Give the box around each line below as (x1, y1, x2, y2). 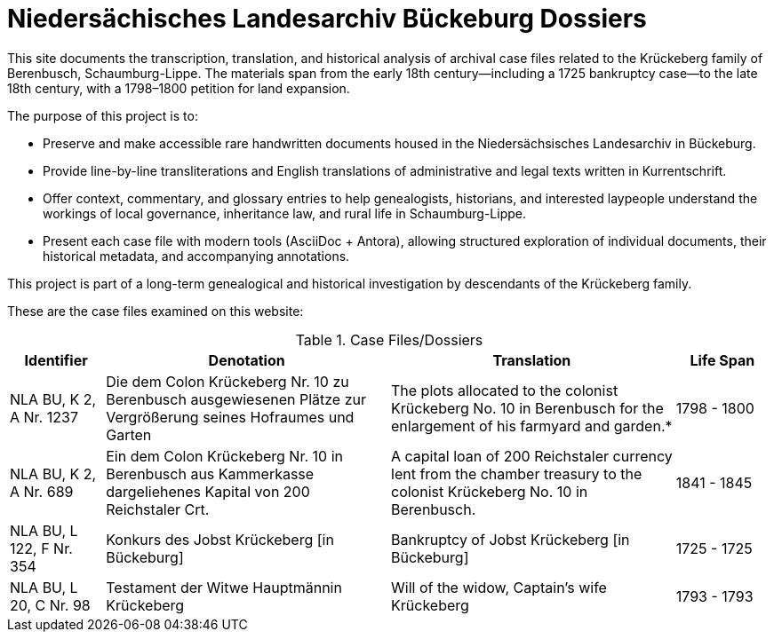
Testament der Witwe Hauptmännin (106, 578, 342, 596)
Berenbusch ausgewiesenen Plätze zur (106, 390, 366, 408)
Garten (106, 425, 152, 444)
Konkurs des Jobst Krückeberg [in (106, 530, 334, 548)
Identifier (24, 351, 88, 369)
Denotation (208, 351, 285, 369)
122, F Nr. (10, 539, 73, 557)
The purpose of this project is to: (7, 107, 198, 123)
